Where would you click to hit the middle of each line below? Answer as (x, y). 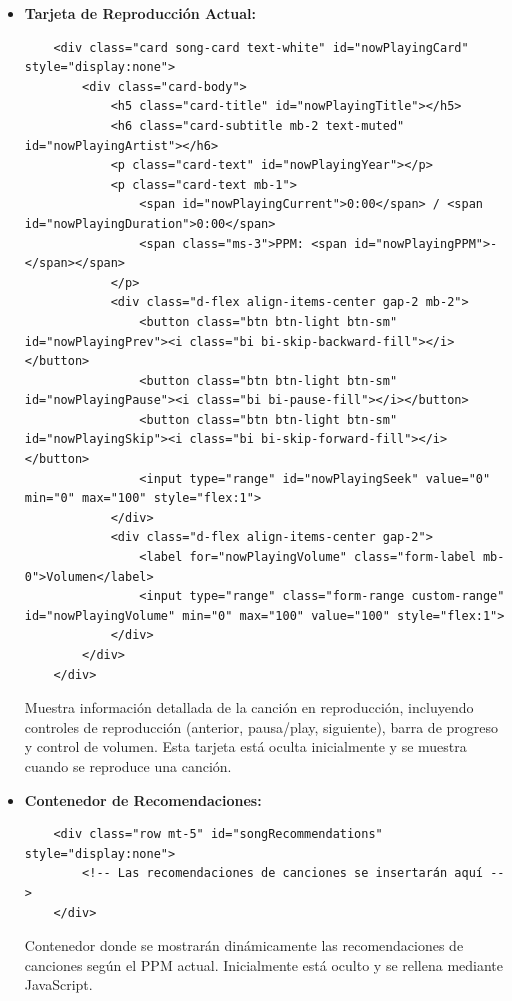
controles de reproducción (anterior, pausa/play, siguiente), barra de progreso (261, 726)
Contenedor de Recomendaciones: (143, 799)
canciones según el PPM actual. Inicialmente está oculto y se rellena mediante (264, 964)
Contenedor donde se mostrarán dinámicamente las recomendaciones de (244, 945)
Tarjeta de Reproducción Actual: (140, 13)
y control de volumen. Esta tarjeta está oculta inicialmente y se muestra (245, 746)
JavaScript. (58, 984)
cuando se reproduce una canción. (128, 765)
